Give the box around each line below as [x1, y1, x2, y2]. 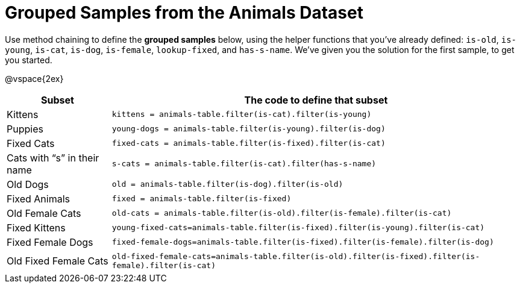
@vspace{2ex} [5, 73, 64, 84]
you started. [5, 54, 52, 65]
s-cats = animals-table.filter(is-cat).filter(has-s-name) [111, 159, 377, 169]
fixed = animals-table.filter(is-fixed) [111, 194, 292, 204]
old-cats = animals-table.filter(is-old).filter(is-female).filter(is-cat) [111, 208, 452, 218]
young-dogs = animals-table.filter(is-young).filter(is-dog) [111, 124, 386, 134]
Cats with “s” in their [7, 151, 99, 164]
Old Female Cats [7, 207, 81, 219]
